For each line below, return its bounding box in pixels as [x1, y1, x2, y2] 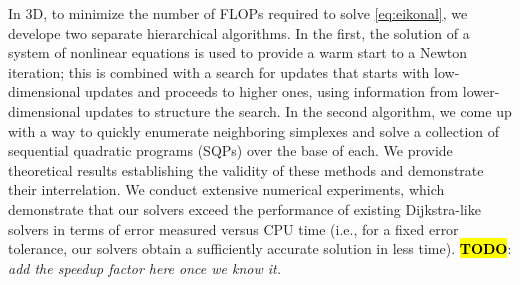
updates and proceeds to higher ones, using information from [85, 81, 459, 102]
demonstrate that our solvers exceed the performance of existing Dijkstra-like [8, 198, 481, 219]
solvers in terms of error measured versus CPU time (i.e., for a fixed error [8, 218, 459, 239]
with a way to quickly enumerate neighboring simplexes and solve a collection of [8, 120, 500, 141]
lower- [462, 81, 500, 102]
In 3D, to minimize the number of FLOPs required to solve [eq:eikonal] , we [8, 3, 468, 23]
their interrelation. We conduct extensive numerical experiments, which [8, 179, 445, 200]
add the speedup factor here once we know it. [8, 257, 281, 278]
